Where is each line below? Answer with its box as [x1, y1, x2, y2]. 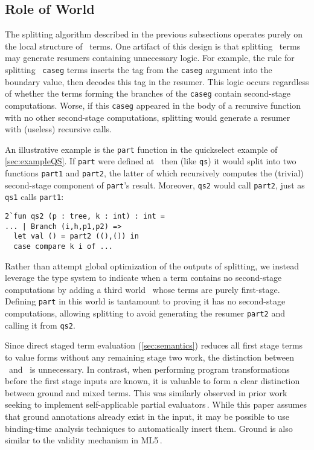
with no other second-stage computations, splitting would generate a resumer [5, 111, 290, 123]
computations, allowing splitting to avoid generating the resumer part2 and [5, 307, 285, 320]
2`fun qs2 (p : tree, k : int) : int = [5, 212, 165, 221]
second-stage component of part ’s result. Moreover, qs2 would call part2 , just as [5, 178, 305, 191]
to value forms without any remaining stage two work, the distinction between [5, 350, 295, 363]
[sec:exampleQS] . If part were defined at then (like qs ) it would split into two [5, 155, 296, 167]
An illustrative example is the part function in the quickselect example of [5, 143, 278, 155]
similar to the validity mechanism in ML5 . [5, 434, 162, 446]
